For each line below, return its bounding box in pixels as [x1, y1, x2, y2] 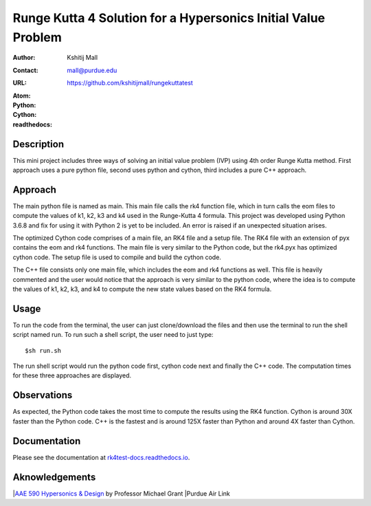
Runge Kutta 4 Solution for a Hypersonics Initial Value [12, 10, 326, 25]
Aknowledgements [12, 471, 96, 483]
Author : [12, 54, 36, 62]
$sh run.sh [25, 346, 62, 354]
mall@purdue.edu [67, 66, 117, 74]
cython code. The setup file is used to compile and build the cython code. [12, 253, 221, 261]
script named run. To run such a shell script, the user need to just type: [12, 331, 214, 339]
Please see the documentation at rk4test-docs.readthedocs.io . [12, 453, 190, 461]
